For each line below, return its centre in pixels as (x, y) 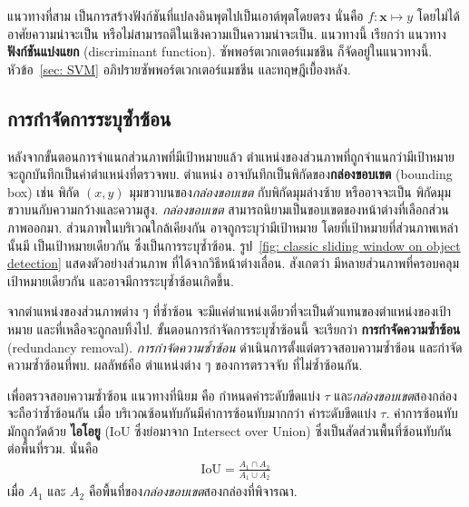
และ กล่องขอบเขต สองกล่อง (396, 395)
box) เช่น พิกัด (44, 191)
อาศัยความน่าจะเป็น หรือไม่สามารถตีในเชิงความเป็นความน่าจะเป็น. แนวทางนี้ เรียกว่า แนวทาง (227, 33)
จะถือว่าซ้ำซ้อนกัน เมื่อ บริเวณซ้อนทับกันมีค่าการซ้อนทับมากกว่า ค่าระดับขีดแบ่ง (192, 413)
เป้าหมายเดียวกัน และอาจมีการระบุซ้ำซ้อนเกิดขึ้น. (121, 280)
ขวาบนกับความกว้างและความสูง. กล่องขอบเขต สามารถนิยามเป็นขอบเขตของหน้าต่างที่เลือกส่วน (229, 209)
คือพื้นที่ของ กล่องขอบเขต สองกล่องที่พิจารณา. (193, 491)
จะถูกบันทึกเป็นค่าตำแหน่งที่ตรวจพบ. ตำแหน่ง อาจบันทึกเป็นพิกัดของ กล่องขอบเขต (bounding (230, 174)
